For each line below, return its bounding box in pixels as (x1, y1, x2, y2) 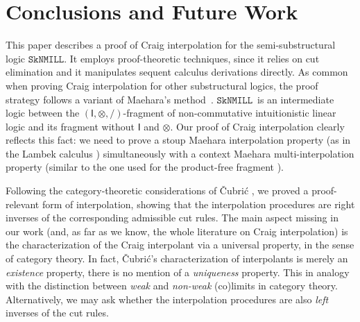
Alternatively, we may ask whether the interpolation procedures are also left (6, 291, 329, 306)
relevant (6, 196, 40, 211)
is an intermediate (257, 92, 334, 106)
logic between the (6, 105, 80, 120)
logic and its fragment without (6, 119, 135, 133)
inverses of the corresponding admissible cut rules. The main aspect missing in (6, 210, 338, 225)
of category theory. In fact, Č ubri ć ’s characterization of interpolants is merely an (6, 251, 348, 266)
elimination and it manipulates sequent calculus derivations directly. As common (6, 65, 348, 79)
